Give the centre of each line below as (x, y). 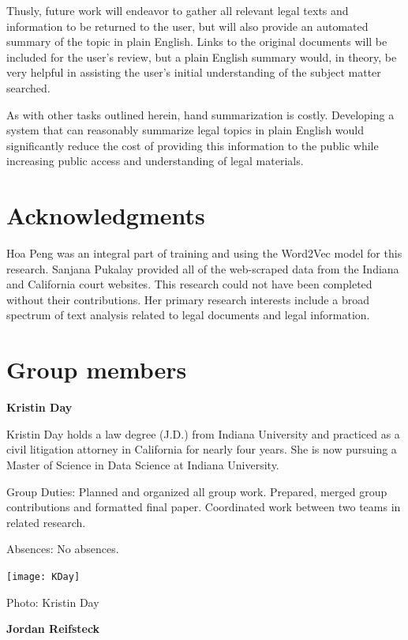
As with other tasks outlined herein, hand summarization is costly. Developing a (200, 114)
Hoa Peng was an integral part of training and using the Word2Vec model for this (204, 253)
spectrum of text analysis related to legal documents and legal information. (188, 315)
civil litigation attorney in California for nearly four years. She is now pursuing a (202, 449)
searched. (28, 87)
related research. (46, 522)
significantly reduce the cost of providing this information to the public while (193, 145)
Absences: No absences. (63, 549)
